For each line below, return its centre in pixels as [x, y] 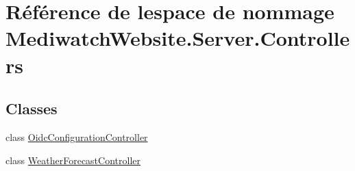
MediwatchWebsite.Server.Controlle [178, 38]
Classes [32, 108]
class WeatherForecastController [73, 160]
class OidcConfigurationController [77, 136]
